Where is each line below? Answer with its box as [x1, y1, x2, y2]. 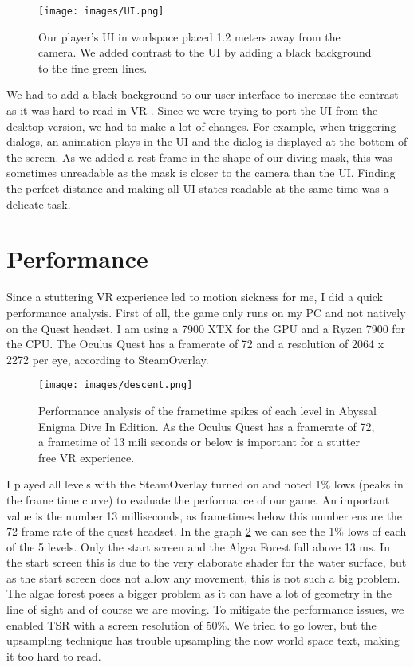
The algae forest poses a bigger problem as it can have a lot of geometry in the [6, 585, 392, 602]
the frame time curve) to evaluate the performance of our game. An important [6, 491, 390, 508]
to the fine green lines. [38, 59, 148, 76]
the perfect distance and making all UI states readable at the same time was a [6, 180, 389, 196]
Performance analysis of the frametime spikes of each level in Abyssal [38, 402, 377, 418]
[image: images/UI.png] [38, 6, 164, 17]
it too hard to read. [6, 647, 101, 664]
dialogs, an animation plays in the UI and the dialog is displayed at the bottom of [6, 133, 408, 150]
